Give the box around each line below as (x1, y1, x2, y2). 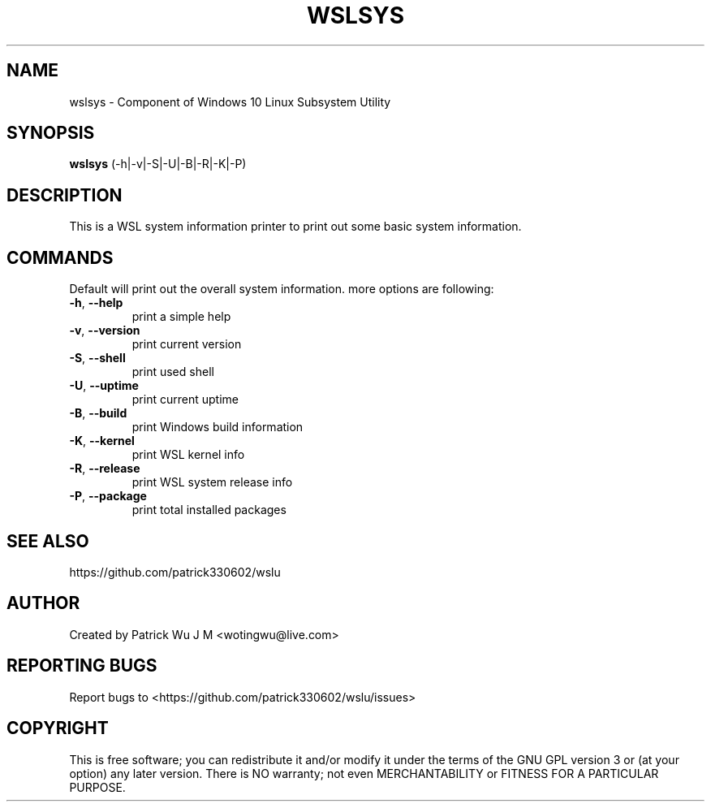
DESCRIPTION (6, 184, 123, 205)
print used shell (131, 365, 214, 379)
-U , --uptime (69, 378, 139, 393)
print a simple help (131, 309, 231, 324)
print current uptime (131, 392, 239, 407)
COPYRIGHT (6, 718, 109, 739)
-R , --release (69, 461, 140, 476)
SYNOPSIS (6, 123, 95, 144)
